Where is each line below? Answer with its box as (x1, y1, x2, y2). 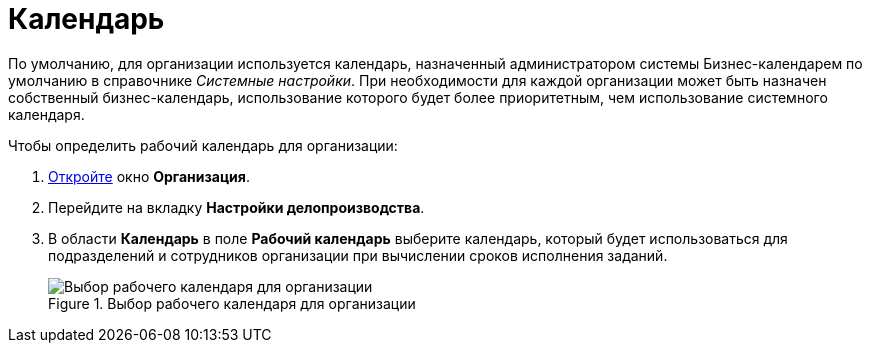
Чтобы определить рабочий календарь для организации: (8, 136, 398, 154)
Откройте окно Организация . (48, 167, 250, 185)
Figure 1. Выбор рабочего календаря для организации (48, 294, 416, 312)
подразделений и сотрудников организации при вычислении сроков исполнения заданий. (48, 246, 668, 264)
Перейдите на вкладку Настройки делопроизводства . (48, 198, 425, 216)
